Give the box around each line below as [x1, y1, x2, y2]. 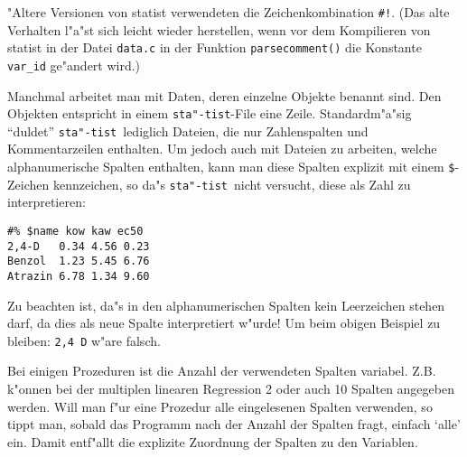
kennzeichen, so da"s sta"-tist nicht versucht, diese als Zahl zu [52, 174, 411, 193]
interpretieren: [7, 192, 86, 211]
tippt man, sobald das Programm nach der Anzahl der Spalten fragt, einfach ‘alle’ [7, 415, 461, 434]
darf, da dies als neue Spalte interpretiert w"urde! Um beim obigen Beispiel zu [7, 313, 441, 332]
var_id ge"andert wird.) [7, 55, 141, 74]
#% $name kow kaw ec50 [7, 224, 144, 238]
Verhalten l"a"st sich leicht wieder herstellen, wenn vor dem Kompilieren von [7, 20, 431, 39]
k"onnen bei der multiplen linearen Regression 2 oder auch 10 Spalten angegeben [7, 379, 454, 398]
